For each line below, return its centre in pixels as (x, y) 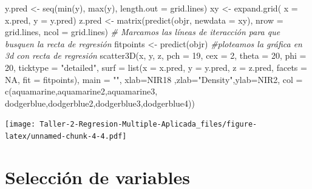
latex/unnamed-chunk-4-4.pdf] (66, 136)
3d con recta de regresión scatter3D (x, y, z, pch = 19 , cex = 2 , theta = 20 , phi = (156, 55)
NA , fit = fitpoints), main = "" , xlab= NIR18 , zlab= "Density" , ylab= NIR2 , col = (154, 79)
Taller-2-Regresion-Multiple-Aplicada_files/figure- (148, 124)
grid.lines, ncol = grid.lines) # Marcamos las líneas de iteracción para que (143, 32)
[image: (20, 124)
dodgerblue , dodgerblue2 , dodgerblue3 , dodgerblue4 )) (100, 103)
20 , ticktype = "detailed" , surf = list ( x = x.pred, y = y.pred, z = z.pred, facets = (156, 67)
